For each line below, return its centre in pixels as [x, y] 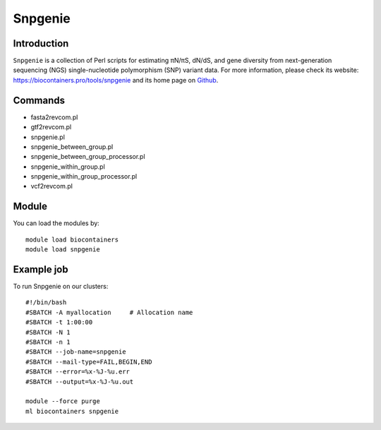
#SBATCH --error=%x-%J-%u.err [78, 372]
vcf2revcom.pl [52, 186]
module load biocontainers [72, 239]
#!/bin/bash [46, 303]
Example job [41, 269]
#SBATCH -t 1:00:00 [59, 322]
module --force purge [63, 401]
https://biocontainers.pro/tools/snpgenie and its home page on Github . [116, 80]
